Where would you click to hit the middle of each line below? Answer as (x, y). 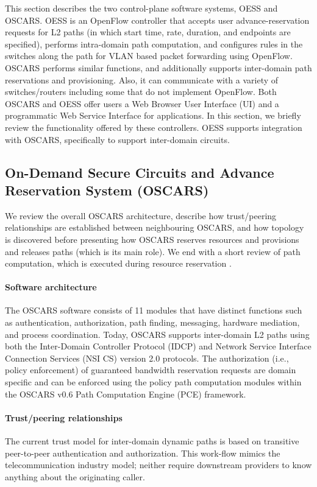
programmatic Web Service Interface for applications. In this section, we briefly (153, 115)
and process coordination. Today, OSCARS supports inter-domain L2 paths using (157, 334)
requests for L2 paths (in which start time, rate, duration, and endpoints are (148, 32)
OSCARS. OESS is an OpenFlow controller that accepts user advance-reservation (157, 20)
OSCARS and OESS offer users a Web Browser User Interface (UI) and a (142, 103)
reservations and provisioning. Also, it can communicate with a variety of (142, 79)
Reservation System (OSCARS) (107, 190)
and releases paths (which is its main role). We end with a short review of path (153, 251)
